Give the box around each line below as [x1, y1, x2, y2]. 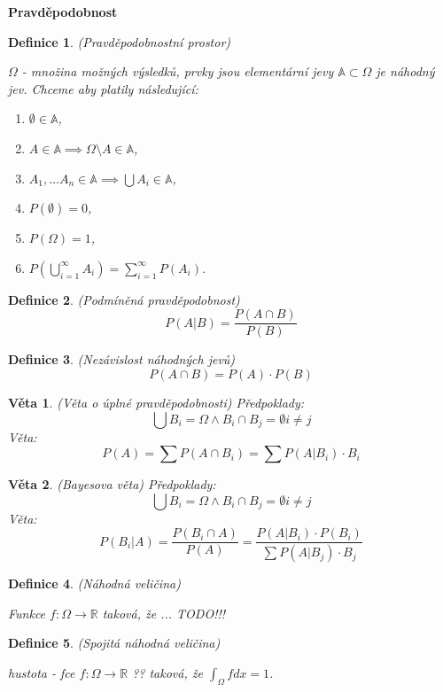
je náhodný [376, 62, 435, 81]
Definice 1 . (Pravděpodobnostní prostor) [8, 32, 231, 51]
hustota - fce [8, 664, 75, 682]
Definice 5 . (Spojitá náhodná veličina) [8, 634, 221, 652]
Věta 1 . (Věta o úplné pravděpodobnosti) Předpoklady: [8, 393, 305, 411]
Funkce [8, 603, 46, 622]
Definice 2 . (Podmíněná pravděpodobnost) [8, 290, 240, 308]
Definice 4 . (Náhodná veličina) [8, 574, 181, 593]
